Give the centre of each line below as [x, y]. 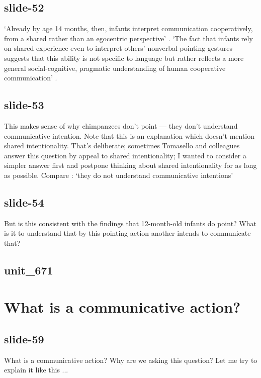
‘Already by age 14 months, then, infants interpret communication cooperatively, [128, 28]
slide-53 [24, 105]
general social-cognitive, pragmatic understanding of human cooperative [115, 68]
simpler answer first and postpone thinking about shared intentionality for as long [130, 165]
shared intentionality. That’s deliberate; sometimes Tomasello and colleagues [122, 146]
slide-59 [24, 339]
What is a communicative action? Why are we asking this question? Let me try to [131, 360]
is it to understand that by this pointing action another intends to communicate [127, 233]
